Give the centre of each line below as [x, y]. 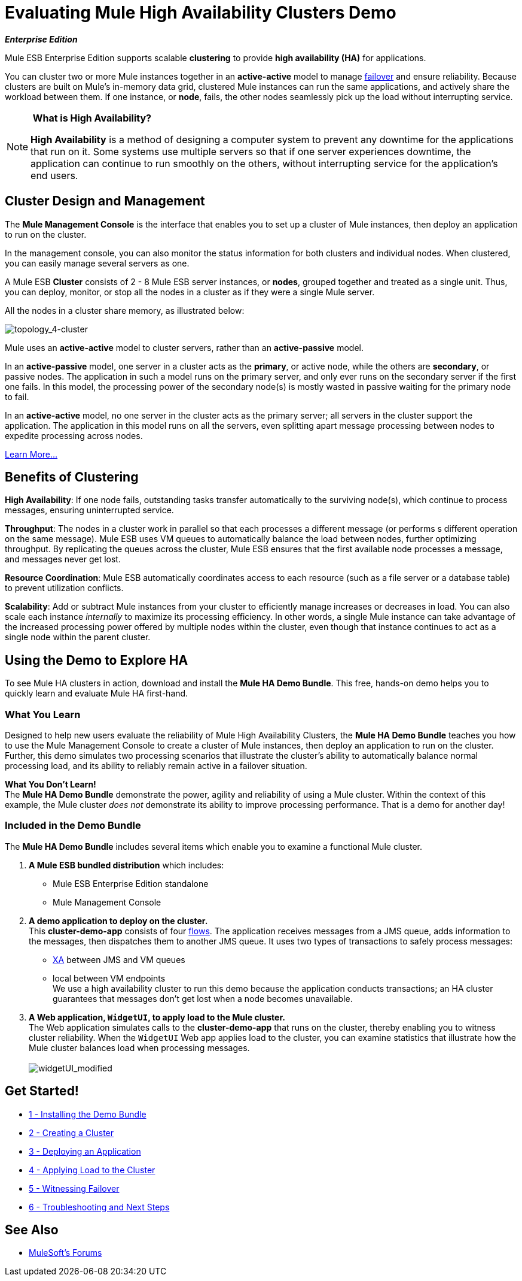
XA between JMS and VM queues [119, 959]
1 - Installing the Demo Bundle [88, 1114]
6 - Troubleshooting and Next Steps [99, 1207]
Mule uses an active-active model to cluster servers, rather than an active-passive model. [184, 347]
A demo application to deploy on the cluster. [118, 920]
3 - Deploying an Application [85, 1151]
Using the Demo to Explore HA [97, 660]
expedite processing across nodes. [74, 435]
